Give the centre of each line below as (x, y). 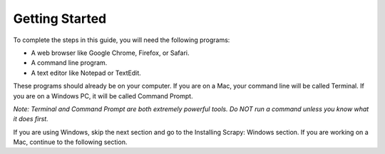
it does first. (31, 119)
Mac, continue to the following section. (70, 142)
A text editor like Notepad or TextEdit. (86, 73)
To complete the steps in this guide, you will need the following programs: (122, 40)
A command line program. (69, 63)
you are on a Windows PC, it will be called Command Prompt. (103, 96)
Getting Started (60, 19)
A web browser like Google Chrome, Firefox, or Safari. (110, 53)
